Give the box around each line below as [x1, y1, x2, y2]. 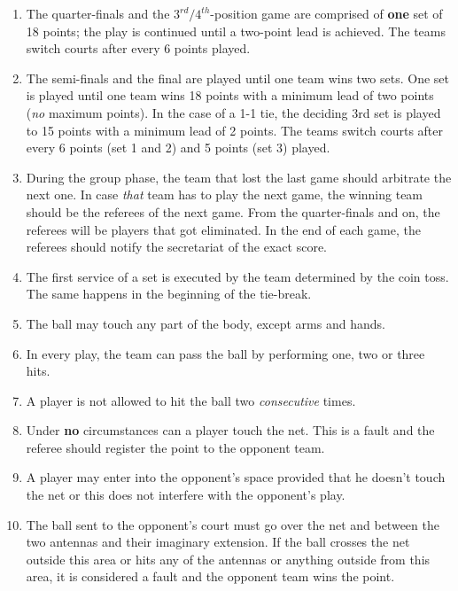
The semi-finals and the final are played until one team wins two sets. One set [26, 68, 450, 87]
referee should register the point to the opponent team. [26, 438, 325, 456]
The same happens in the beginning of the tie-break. [26, 284, 312, 303]
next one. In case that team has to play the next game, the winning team [26, 185, 423, 204]
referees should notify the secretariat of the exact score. [26, 237, 327, 256]
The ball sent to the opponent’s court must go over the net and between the [26, 515, 439, 533]
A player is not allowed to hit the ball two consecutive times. [26, 391, 356, 409]
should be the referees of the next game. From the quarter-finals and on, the [26, 202, 440, 221]
